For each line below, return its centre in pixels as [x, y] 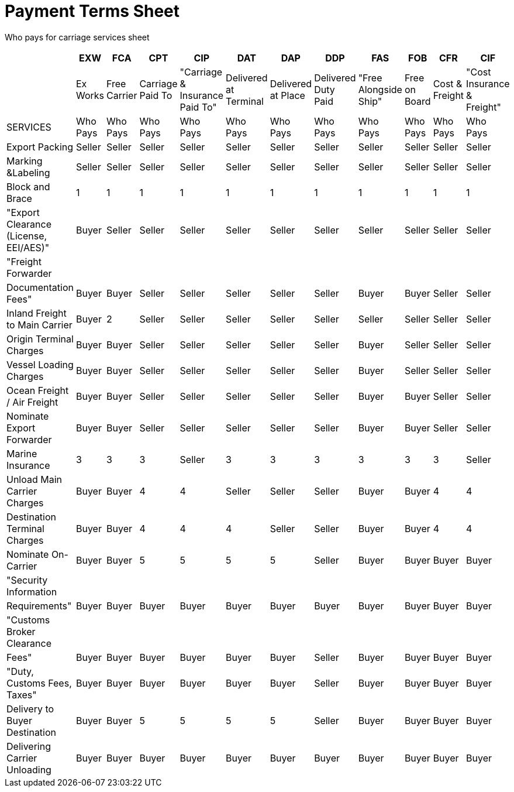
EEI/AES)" [28, 247]
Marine [22, 453]
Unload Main [35, 479]
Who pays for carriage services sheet [77, 37]
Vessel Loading [40, 364]
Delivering [29, 746]
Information [32, 592]
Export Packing [40, 147]
